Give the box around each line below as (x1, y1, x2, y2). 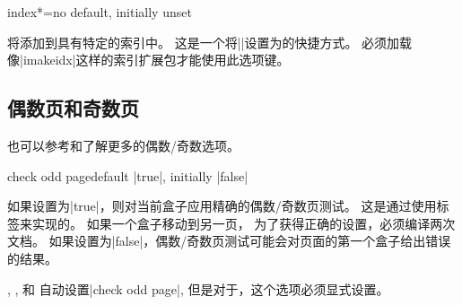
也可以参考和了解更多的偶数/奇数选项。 (7, 135, 240, 154)
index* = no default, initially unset (7, 3, 192, 21)
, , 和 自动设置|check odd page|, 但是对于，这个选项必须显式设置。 (7, 279, 389, 298)
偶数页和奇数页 (7, 94, 139, 122)
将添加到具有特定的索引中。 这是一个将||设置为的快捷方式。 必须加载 (7, 32, 413, 51)
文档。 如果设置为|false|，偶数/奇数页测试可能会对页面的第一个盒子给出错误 (7, 231, 451, 250)
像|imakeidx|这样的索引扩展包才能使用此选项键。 (7, 50, 290, 69)
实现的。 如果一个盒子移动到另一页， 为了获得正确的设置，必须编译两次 (31, 213, 456, 232)
